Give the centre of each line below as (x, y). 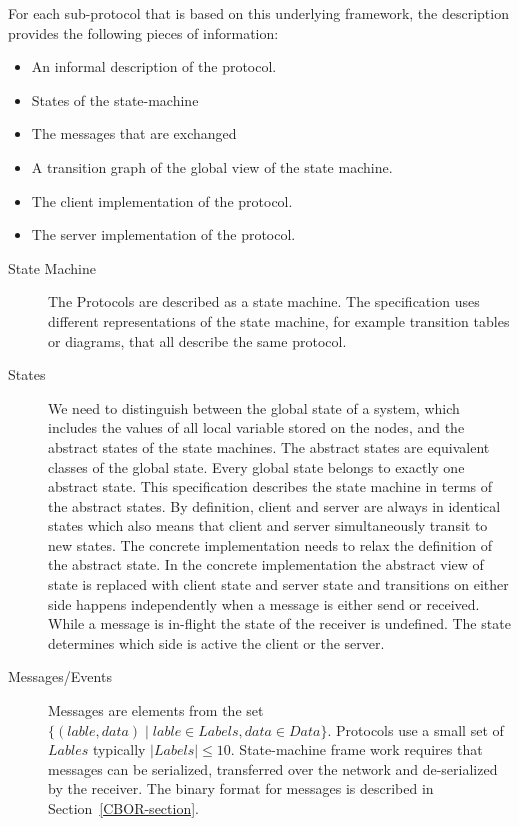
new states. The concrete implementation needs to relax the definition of (270, 544)
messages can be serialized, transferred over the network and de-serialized (273, 768)
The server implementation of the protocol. (163, 234)
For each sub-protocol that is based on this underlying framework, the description (258, 13)
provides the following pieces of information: (143, 32)
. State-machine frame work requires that (356, 749)
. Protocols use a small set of (415, 729)
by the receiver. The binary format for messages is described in (241, 788)
